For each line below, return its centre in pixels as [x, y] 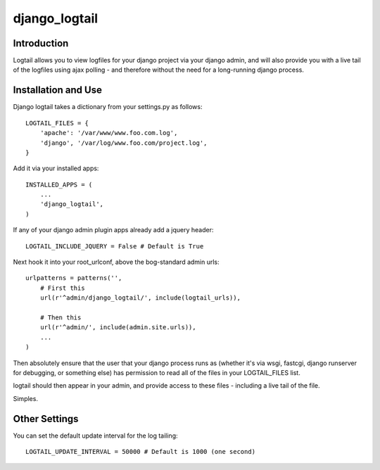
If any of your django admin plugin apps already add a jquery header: [113, 230]
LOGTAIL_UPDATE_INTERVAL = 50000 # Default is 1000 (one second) [141, 452]
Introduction [41, 43]
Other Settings [46, 419]
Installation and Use [57, 90]
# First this [62, 288]
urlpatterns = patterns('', [74, 278]
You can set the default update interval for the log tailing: [96, 436]
